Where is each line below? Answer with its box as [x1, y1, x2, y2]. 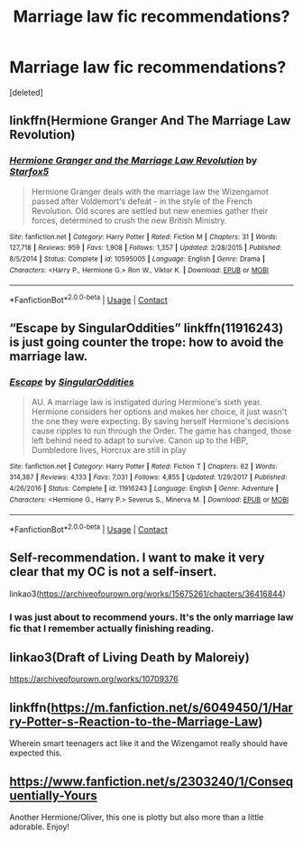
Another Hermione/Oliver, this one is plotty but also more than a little [9, 812, 264, 823]
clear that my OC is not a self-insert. [9, 564, 217, 579]
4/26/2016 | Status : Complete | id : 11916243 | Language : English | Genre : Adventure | [9, 484, 280, 493]
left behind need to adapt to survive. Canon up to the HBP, [31, 435, 249, 446]
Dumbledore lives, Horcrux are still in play [31, 444, 187, 455]
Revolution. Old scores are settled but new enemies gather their [31, 205, 269, 216]
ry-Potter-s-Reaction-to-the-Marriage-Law [9, 714, 259, 729]
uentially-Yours [9, 788, 97, 803]
